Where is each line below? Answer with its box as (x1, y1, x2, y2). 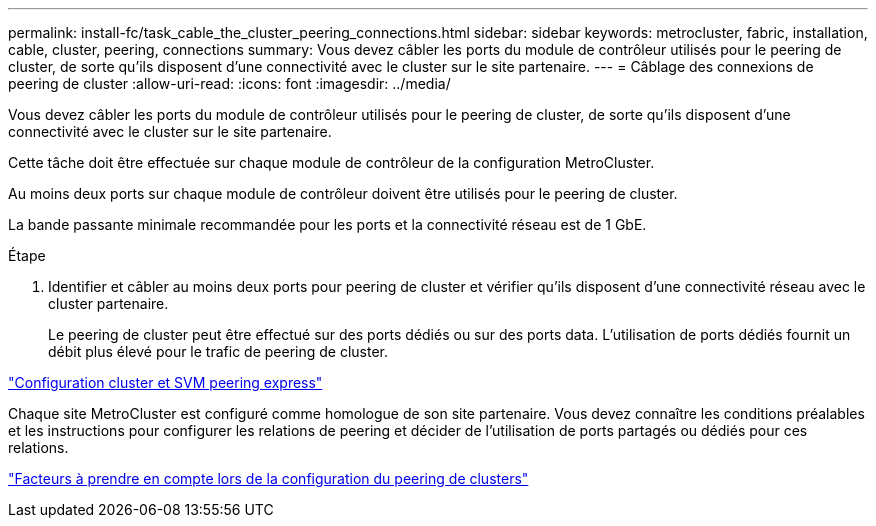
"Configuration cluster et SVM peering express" (8, 374, 323, 391)
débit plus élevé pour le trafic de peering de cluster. (48, 343, 389, 360)
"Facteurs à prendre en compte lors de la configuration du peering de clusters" (8, 470, 529, 487)
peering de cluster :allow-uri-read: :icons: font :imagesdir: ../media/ (8, 75, 451, 92)
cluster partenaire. (48, 295, 169, 312)
